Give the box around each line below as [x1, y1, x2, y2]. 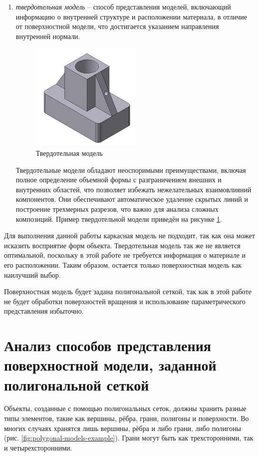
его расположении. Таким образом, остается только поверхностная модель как [4, 259, 242, 270]
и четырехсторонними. [4, 442, 72, 453]
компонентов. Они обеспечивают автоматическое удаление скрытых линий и [15, 194, 249, 204]
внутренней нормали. [15, 30, 80, 41]
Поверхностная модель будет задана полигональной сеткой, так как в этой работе [4, 286, 252, 297]
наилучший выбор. [4, 269, 61, 280]
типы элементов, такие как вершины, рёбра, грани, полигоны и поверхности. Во [4, 413, 249, 424]
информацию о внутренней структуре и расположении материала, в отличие [15, 11, 248, 21]
